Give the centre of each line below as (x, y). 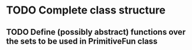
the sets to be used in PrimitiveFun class (82, 41)
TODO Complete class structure (86, 10)
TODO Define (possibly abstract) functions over (96, 32)
